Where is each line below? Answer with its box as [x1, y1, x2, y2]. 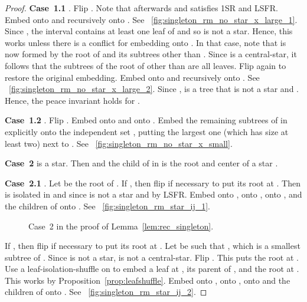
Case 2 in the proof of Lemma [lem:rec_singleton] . [28, 219, 214, 232]
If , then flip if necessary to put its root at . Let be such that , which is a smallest [5, 239, 301, 252]
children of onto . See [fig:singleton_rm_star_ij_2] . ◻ [5, 285, 207, 298]
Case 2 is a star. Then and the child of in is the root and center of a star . [5, 157, 278, 169]
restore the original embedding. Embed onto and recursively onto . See [5, 71, 260, 83]
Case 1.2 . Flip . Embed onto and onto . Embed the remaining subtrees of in [5, 114, 288, 126]
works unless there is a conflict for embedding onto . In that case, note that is [5, 36, 286, 48]
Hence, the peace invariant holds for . [5, 94, 140, 106]
